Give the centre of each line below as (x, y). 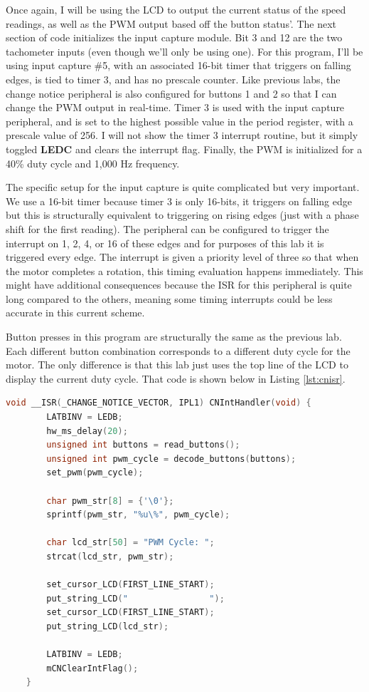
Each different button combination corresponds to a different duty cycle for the (178, 350)
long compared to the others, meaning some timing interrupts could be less (169, 298)
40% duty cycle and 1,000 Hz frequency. (93, 163)
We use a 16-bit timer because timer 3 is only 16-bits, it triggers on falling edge (179, 201)
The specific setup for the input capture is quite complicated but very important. (183, 187)
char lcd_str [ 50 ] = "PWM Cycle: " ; (130, 543)
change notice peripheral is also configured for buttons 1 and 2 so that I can (171, 93)
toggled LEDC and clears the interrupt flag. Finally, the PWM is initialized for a (184, 149)
